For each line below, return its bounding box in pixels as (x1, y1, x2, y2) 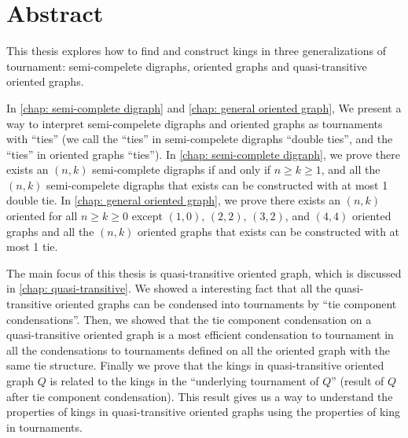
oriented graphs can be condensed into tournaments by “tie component (55, 296, 397, 312)
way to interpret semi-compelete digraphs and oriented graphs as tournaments (6, 115, 383, 131)
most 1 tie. (6, 238, 58, 255)
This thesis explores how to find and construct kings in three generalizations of (6, 42, 386, 59)
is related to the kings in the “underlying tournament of (50, 373, 319, 388)
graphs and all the (6, 223, 94, 239)
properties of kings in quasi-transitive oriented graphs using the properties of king (6, 403, 400, 420)
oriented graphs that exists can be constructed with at (138, 223, 400, 239)
